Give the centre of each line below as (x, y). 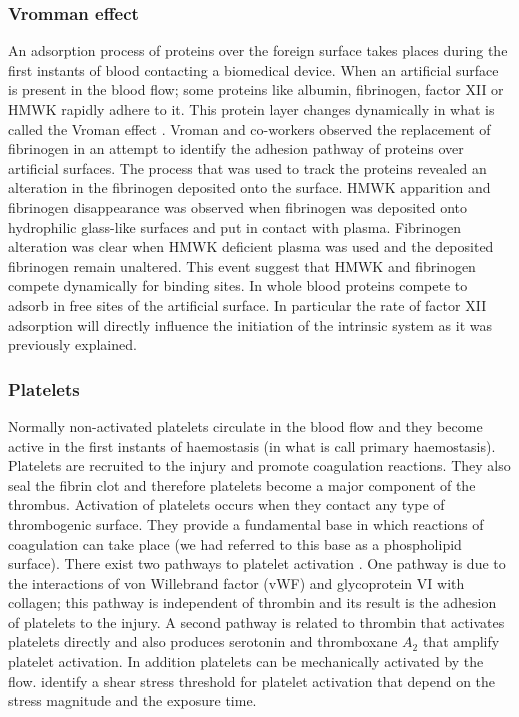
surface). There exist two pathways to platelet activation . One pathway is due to (257, 563)
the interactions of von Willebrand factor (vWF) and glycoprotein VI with (236, 582)
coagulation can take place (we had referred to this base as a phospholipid (235, 543)
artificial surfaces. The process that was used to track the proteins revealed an (247, 167)
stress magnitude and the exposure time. (132, 700)
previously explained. (72, 344)
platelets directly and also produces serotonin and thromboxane (203, 641)
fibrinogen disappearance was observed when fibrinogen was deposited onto (238, 206)
